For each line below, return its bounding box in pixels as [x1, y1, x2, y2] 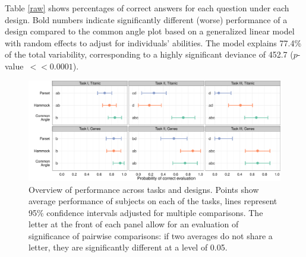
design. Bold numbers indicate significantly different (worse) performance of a [5, 13, 288, 26]
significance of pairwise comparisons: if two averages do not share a [29, 229, 273, 242]
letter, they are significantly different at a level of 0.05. [29, 241, 228, 253]
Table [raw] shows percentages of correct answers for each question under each [5, 2, 289, 14]
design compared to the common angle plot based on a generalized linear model [5, 25, 295, 37]
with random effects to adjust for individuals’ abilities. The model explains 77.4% [5, 36, 302, 49]
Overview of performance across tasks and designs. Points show [29, 183, 259, 195]
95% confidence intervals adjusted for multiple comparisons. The [29, 206, 263, 218]
